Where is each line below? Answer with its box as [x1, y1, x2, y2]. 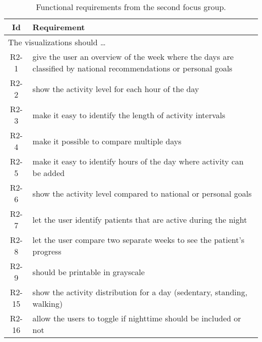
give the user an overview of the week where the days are [32, 51, 234, 62]
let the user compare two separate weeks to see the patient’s [32, 234, 245, 245]
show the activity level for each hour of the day [32, 82, 199, 95]
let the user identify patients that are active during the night [32, 213, 247, 225]
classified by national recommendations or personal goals [32, 62, 233, 74]
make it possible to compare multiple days [32, 135, 181, 147]
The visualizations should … [8, 36, 106, 48]
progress [32, 245, 61, 257]
